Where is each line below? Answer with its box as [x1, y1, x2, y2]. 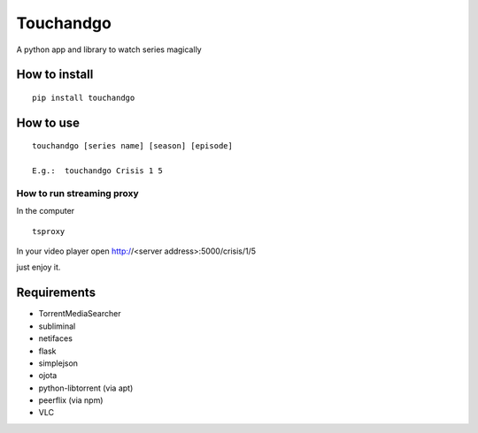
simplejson [38, 358, 79, 368]
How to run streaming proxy [16, 186, 139, 199]
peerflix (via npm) [38, 395, 104, 406]
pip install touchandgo [32, 93, 135, 103]
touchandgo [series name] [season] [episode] [32, 141, 234, 151]
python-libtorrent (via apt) [38, 383, 134, 393]
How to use [16, 115, 80, 130]
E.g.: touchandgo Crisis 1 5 [32, 166, 164, 176]
